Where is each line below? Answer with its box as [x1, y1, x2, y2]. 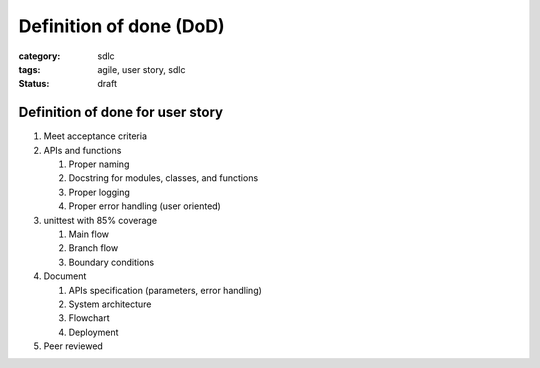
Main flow [68, 228, 110, 240]
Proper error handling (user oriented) [68, 200, 222, 212]
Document [43, 270, 87, 282]
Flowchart [68, 312, 110, 324]
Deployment [68, 326, 119, 338]
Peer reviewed [43, 340, 104, 352]
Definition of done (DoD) [18, 15, 225, 37]
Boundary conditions [68, 256, 155, 268]
